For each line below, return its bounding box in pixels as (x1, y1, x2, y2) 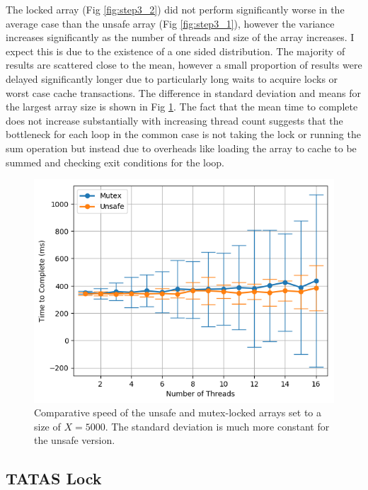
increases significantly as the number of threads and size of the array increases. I (6, 30, 355, 45)
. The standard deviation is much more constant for (105, 418, 330, 433)
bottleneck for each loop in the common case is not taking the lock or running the (6, 127, 361, 142)
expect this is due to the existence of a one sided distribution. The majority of (6, 43, 345, 58)
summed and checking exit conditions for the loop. (6, 154, 224, 169)
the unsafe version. (34, 433, 115, 448)
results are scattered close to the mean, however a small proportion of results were (6, 57, 362, 72)
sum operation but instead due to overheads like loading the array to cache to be (6, 140, 357, 155)
